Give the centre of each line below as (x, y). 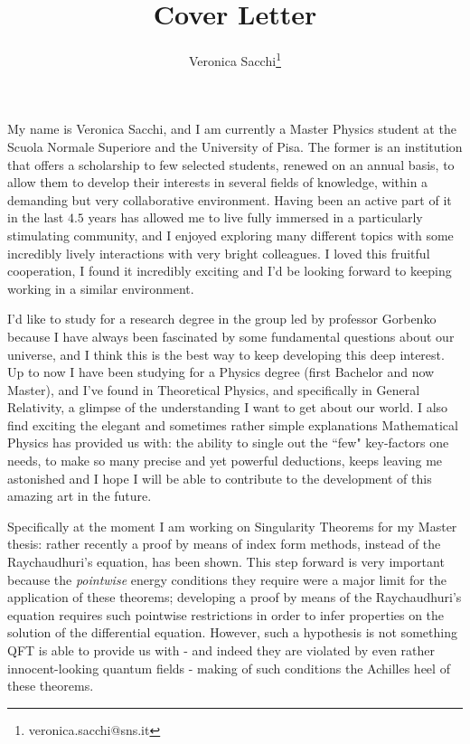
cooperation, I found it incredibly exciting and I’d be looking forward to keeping (230, 271)
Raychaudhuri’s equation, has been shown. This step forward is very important (226, 562)
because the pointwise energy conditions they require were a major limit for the (227, 579)
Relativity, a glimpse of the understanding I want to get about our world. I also (228, 407)
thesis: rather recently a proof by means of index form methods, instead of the (224, 544)
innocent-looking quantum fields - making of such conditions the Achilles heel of (229, 668)
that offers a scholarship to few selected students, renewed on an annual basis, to (231, 164)
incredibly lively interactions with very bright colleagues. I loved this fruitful (219, 253)
